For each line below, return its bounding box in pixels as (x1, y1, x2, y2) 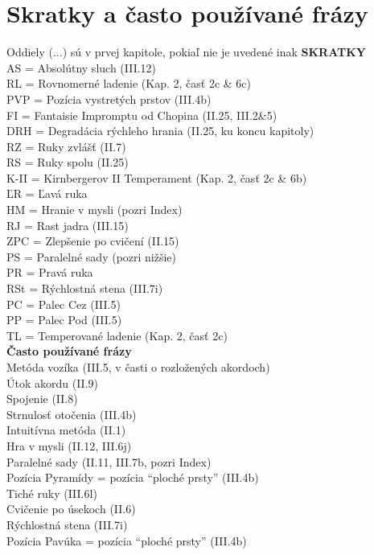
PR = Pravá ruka (6, 264, 93, 281)
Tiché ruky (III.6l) (6, 484, 97, 501)
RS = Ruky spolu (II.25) (6, 154, 129, 171)
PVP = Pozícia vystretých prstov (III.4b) (6, 90, 212, 107)
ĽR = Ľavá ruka (6, 185, 88, 202)
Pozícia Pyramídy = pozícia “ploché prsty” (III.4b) (6, 469, 259, 486)
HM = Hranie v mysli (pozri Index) (6, 201, 183, 218)
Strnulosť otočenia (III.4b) (6, 405, 137, 422)
